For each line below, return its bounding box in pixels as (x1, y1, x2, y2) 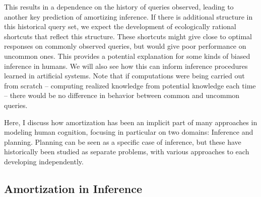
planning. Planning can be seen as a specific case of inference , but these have (4, 136, 241, 147)
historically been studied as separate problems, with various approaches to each (4, 146, 249, 157)
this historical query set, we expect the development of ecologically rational (4, 21, 236, 32)
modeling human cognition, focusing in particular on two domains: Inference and (4, 127, 253, 137)
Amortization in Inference (4, 180, 142, 196)
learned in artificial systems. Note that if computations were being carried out (4, 70, 245, 81)
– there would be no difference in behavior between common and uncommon (4, 90, 240, 101)
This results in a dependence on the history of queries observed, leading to (4, 2, 234, 12)
